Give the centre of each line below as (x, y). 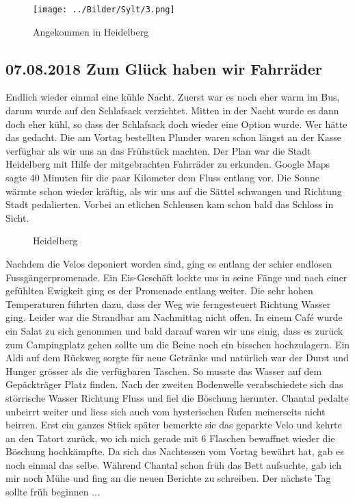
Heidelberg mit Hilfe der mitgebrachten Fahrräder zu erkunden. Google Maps (168, 164)
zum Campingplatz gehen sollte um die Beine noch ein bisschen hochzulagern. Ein (178, 344)
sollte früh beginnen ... (53, 492)
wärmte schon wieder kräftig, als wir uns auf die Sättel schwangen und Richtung (174, 191)
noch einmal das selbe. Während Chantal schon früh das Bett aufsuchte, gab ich (174, 464)
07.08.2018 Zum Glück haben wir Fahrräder (164, 68)
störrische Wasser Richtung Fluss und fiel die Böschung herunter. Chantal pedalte (177, 397)
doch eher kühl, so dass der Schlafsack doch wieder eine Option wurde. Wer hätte (176, 124)
